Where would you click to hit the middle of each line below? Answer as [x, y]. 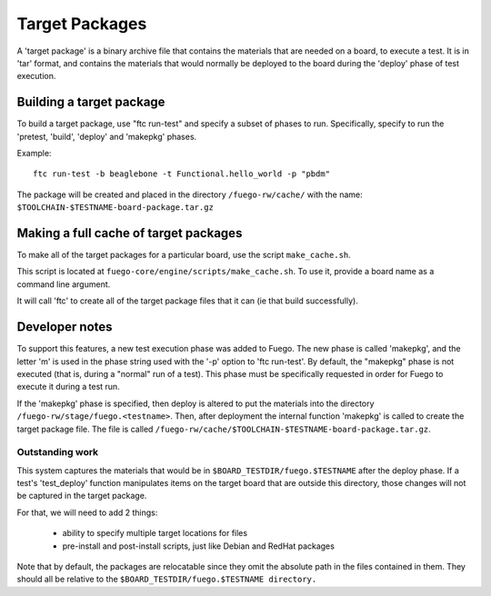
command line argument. [64, 284]
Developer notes [65, 327]
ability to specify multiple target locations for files [155, 533]
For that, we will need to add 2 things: [87, 512]
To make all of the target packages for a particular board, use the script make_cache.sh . [184, 255]
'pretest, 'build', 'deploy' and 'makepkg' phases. [107, 136]
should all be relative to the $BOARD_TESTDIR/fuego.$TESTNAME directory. [167, 579]
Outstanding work [58, 452]
